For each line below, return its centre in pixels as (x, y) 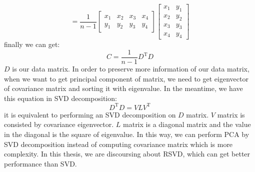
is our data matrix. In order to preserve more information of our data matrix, (131, 68)
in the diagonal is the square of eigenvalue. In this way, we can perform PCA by (127, 134)
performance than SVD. (40, 163)
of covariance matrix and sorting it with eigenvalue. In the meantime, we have (123, 88)
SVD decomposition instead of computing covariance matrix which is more (118, 144)
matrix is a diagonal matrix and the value (187, 124)
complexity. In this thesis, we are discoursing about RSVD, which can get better (127, 154)
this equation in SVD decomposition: (60, 98)
